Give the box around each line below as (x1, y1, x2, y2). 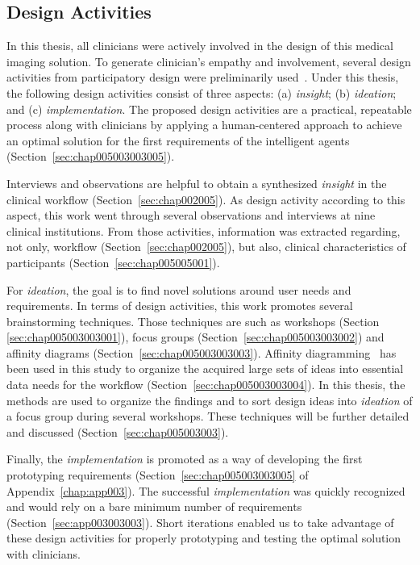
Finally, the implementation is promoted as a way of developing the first (6, 450, 363, 467)
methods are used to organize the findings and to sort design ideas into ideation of (6, 391, 413, 408)
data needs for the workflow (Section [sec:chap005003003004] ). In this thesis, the (6, 376, 405, 393)
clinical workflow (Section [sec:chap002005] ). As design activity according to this (6, 190, 405, 207)
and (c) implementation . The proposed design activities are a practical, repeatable (6, 100, 412, 117)
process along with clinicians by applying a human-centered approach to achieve (6, 116, 402, 133)
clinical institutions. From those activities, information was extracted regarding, (6, 222, 401, 239)
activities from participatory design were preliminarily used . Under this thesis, (6, 69, 399, 86)
